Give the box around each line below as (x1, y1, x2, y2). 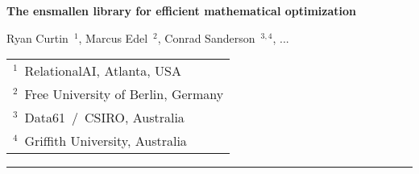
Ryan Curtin (6, 29, 68, 46)
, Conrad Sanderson (157, 29, 255, 46)
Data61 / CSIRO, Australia (24, 108, 185, 127)
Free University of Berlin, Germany (24, 85, 224, 104)
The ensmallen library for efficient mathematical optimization (6, 2, 357, 19)
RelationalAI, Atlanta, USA (24, 61, 181, 81)
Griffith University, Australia (24, 131, 187, 151)
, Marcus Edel (78, 29, 148, 46)
